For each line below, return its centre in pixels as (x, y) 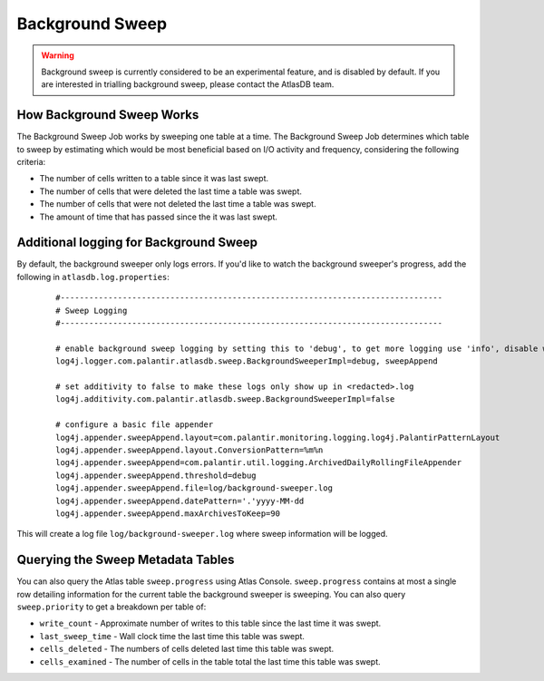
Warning (58, 55)
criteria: (31, 162)
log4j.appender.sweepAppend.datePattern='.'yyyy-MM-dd (180, 501)
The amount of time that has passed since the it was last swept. (159, 217)
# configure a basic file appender (135, 425)
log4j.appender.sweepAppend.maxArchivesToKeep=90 (168, 513)
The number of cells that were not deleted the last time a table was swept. (178, 204)
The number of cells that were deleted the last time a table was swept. (171, 191)
